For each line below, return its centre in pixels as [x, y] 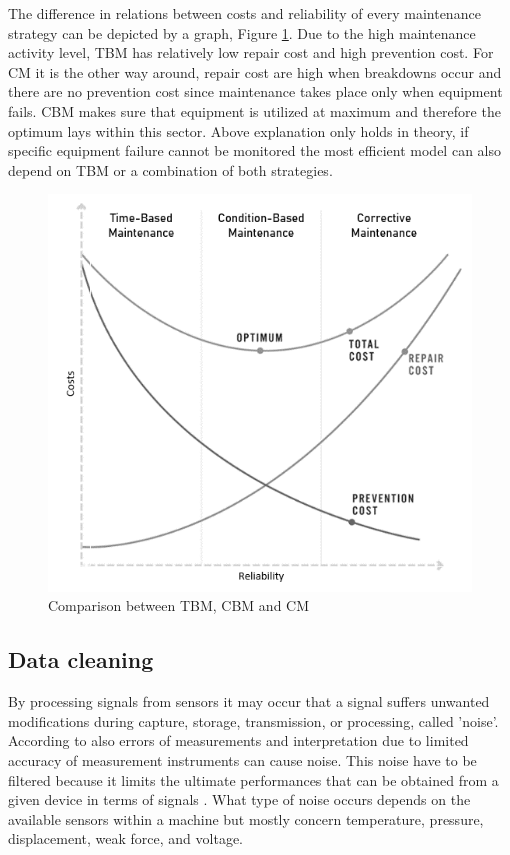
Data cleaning [81, 659]
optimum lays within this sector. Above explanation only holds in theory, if [238, 130]
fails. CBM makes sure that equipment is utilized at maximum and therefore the [254, 110]
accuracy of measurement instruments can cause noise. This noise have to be [242, 760]
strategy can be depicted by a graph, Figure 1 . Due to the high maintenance [242, 32]
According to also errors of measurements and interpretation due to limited [238, 740]
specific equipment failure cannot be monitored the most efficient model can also [254, 150]
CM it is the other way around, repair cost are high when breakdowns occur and [255, 71]
